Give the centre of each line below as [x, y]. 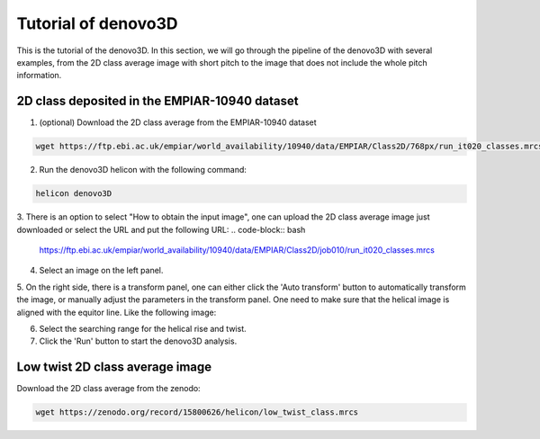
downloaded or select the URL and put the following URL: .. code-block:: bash [161, 229]
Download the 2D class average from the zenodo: [109, 389]
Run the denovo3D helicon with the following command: [143, 170]
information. [39, 76]
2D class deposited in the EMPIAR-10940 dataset [157, 101]
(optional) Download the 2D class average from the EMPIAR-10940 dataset [178, 122]
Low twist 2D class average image [114, 367]
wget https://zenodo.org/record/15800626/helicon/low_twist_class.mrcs [197, 412]
